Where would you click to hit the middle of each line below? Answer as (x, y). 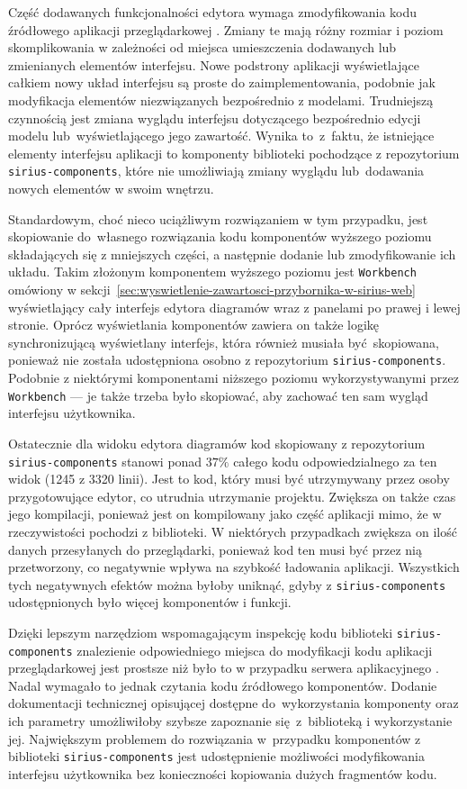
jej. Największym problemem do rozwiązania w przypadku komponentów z (215, 738)
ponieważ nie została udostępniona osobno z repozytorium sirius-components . (227, 360)
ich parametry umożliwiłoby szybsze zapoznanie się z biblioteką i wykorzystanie (230, 721)
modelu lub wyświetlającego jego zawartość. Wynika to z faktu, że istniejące (221, 136)
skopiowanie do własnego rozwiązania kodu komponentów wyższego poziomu (220, 236)
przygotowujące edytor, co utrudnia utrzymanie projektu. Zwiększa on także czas (232, 496)
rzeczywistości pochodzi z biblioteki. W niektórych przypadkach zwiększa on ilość (233, 531)
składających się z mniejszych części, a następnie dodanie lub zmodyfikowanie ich (232, 254)
